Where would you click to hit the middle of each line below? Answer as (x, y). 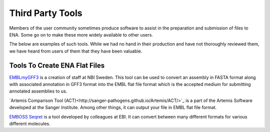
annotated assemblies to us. (38, 91)
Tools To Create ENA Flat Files (57, 65)
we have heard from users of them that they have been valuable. (76, 51)
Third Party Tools (46, 13)
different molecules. (30, 123)
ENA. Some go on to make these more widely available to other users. (81, 34)
